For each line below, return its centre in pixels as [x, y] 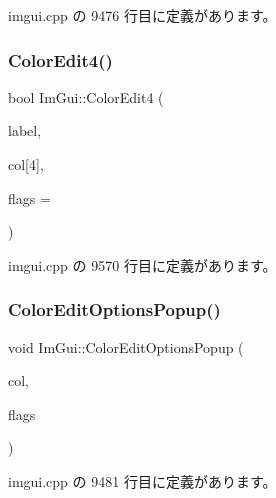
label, [25, 130]
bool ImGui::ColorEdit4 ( [86, 96]
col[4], [26, 164]
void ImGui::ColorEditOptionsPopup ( [126, 346]
